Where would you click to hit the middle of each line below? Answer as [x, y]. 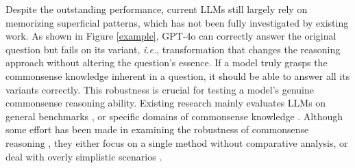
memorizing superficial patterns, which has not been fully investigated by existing [177, 22]
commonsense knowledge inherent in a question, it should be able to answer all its [178, 75]
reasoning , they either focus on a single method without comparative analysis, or [177, 142]
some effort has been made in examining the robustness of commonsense [157, 129]
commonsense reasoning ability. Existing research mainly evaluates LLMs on [166, 103]
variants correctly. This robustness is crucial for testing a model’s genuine [160, 89]
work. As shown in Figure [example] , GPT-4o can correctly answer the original [171, 36]
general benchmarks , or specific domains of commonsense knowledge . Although [174, 116]
